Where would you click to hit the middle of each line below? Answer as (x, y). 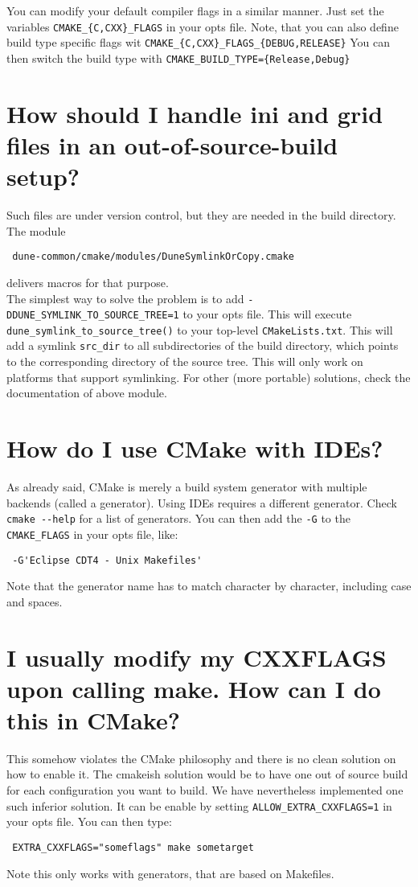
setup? (43, 177)
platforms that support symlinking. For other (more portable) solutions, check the (209, 377)
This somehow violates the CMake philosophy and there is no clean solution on (201, 758)
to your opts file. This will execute (267, 314)
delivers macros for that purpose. (88, 282)
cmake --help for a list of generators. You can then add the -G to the (178, 518)
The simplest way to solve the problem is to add (125, 298)
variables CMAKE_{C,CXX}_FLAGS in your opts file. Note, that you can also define (203, 26)
